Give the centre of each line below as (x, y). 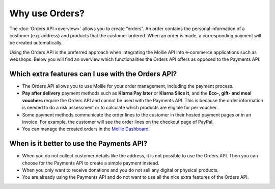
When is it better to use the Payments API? (78, 144)
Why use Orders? (47, 13)
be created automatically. (36, 43)
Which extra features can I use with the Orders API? (93, 74)
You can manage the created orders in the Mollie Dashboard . (86, 129)
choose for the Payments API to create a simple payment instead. (91, 163)
